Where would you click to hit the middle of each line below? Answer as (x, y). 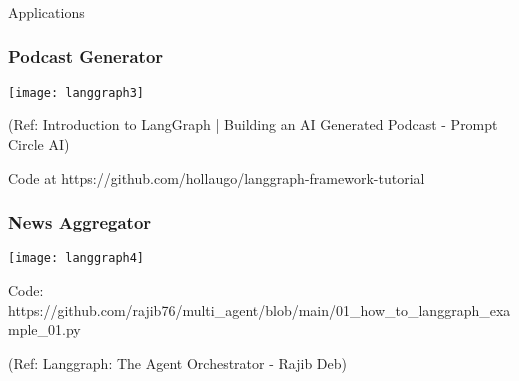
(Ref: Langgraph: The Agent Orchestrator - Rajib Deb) (177, 362)
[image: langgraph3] (76, 92)
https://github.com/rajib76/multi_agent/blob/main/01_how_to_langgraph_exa (259, 309)
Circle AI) (39, 143)
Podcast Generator (86, 56)
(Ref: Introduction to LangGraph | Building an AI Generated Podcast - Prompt (253, 124)
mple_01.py (44, 329)
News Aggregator (80, 222)
